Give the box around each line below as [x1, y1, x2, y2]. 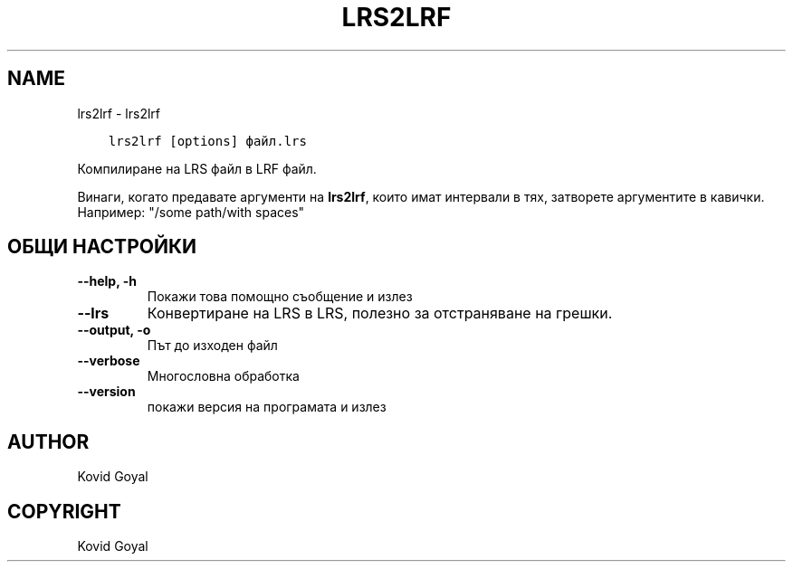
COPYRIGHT [7, 499, 121, 523]
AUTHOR [7, 430, 90, 453]
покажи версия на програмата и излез [147, 399, 387, 415]
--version [77, 384, 136, 400]
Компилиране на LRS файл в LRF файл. [77, 160, 317, 176]
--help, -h [77, 273, 137, 289]
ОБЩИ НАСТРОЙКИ [7, 235, 197, 259]
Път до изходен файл [147, 337, 278, 354]
